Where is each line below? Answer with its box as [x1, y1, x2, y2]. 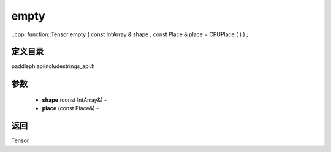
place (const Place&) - [42, 105, 99, 112]
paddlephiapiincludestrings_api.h [11, 63, 95, 70]
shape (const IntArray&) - [42, 96, 107, 104]
